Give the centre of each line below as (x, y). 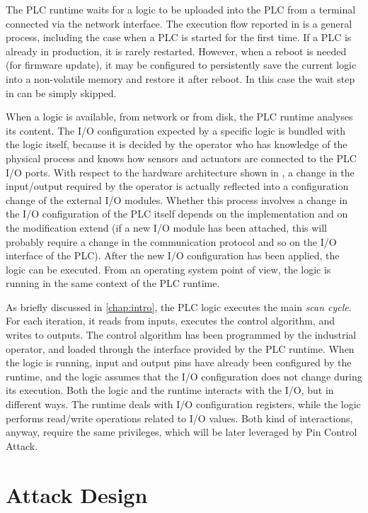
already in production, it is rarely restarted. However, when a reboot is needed (176, 51)
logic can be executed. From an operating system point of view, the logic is (168, 269)
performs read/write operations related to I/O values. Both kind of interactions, (179, 418)
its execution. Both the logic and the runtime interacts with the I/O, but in (170, 390)
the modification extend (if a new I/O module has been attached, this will (166, 227)
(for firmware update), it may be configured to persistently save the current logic (181, 65)
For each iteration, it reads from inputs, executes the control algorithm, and (171, 321)
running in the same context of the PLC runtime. (113, 283)
